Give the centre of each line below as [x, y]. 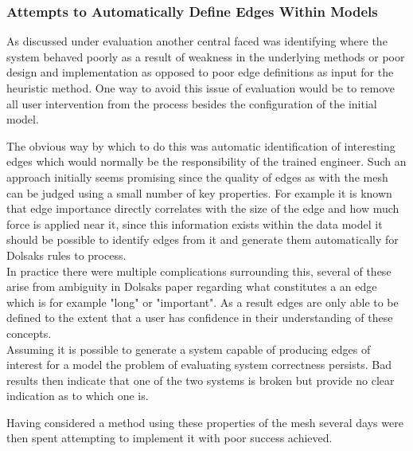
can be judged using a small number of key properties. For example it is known [199, 192]
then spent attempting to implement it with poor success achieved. [169, 438]
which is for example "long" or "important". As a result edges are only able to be [203, 302]
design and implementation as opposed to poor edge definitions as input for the [200, 72]
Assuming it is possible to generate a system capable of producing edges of [189, 349]
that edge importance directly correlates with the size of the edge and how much [203, 208]
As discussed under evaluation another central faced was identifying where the [197, 41]
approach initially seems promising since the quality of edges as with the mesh [197, 176]
